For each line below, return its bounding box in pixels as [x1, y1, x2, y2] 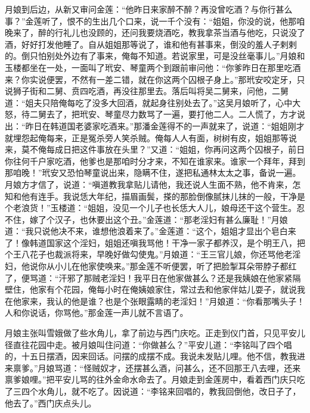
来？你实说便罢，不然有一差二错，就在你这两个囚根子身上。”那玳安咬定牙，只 [5, 73, 305, 85]
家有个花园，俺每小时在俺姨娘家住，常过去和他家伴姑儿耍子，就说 [38, 283, 297, 296]
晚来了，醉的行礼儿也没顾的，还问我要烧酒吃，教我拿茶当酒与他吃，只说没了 [5, 26, 305, 39]
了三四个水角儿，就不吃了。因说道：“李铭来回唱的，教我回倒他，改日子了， [5, 385, 301, 397]
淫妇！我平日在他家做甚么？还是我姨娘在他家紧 [108, 271, 293, 284]
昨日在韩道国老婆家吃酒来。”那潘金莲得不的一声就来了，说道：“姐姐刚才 [25, 119, 305, 132]
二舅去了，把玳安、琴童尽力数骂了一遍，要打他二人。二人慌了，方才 [29, 108, 297, 120]
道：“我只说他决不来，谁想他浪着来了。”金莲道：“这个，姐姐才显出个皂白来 [5, 225, 296, 237]
